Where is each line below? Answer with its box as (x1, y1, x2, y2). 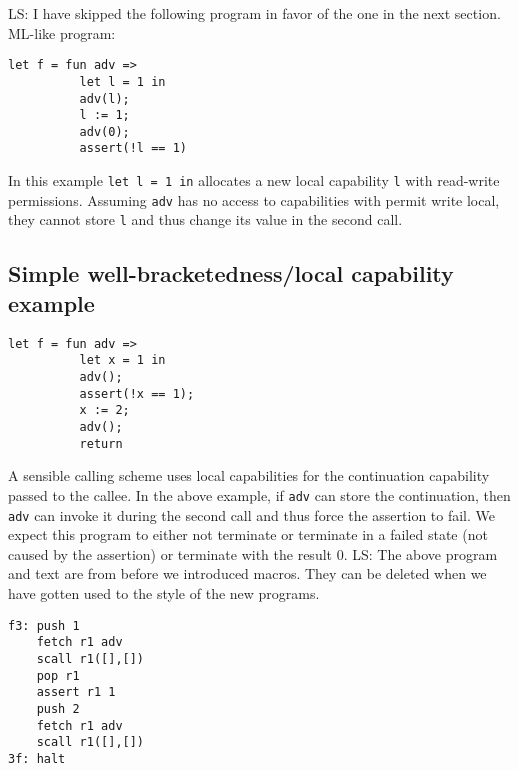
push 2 (36, 701, 80, 716)
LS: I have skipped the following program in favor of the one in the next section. (8, 3, 501, 23)
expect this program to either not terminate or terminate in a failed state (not (8, 524, 488, 545)
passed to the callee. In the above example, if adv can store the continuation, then (8, 484, 511, 505)
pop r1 (36, 668, 80, 683)
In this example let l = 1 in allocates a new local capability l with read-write (8, 170, 500, 191)
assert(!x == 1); (79, 386, 195, 401)
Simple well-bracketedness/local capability (8, 258, 454, 289)
